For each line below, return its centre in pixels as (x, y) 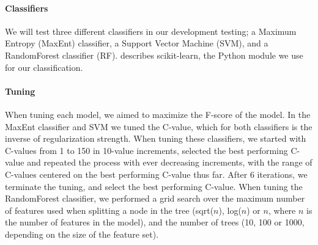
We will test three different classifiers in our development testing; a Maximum (151, 31)
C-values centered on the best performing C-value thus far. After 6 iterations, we (156, 174)
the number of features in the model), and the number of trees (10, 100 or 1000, (155, 222)
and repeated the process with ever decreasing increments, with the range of (170, 162)
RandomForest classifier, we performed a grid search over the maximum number (155, 198)
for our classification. (44, 67)
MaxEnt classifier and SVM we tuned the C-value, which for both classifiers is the (159, 126)
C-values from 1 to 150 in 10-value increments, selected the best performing (146, 150)
